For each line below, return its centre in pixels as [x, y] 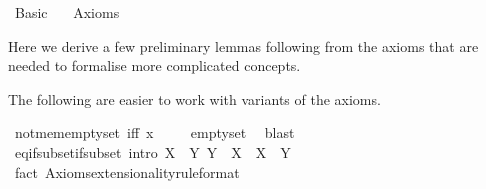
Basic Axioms [67, 12]
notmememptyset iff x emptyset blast [154, 132]
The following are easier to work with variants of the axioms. [194, 98]
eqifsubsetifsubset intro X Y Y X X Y [152, 151]
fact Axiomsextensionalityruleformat [127, 171]
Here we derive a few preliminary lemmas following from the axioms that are [243, 45]
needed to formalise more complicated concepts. [154, 65]
